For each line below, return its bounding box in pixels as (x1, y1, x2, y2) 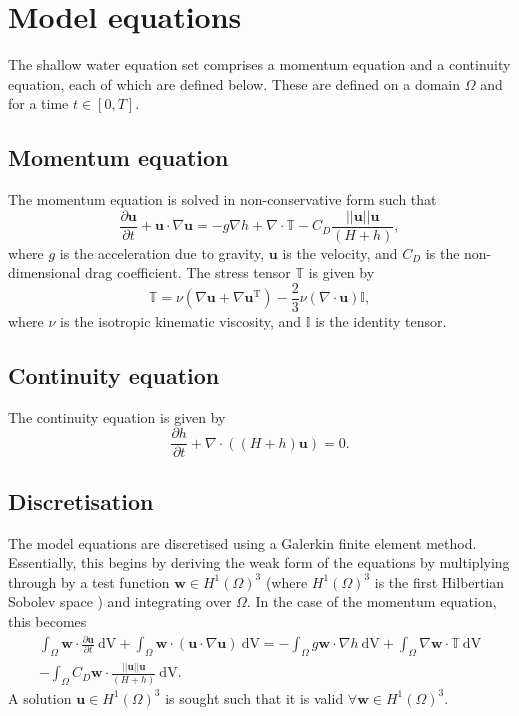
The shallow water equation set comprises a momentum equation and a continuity (8, 54, 511, 75)
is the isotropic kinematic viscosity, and (60, 311, 302, 332)
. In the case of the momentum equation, (246, 591, 497, 612)
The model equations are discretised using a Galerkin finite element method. (8, 532, 477, 553)
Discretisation (8, 485, 154, 516)
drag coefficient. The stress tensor (85, 262, 291, 283)
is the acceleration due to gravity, (59, 242, 265, 263)
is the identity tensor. (315, 311, 447, 332)
